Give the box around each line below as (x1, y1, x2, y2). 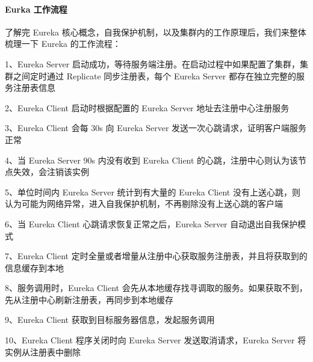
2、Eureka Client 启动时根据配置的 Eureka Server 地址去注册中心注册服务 (5, 101, 290, 114)
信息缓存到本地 (5, 261, 64, 274)
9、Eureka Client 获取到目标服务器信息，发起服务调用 (5, 313, 215, 326)
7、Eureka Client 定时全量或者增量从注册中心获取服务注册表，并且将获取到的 (5, 250, 308, 262)
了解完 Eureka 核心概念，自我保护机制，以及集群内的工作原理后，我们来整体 (5, 25, 306, 38)
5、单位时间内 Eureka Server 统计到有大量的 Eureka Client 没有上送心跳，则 (5, 185, 300, 198)
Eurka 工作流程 (5, 2, 67, 15)
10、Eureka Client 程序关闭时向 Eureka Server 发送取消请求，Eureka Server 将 (5, 334, 306, 346)
